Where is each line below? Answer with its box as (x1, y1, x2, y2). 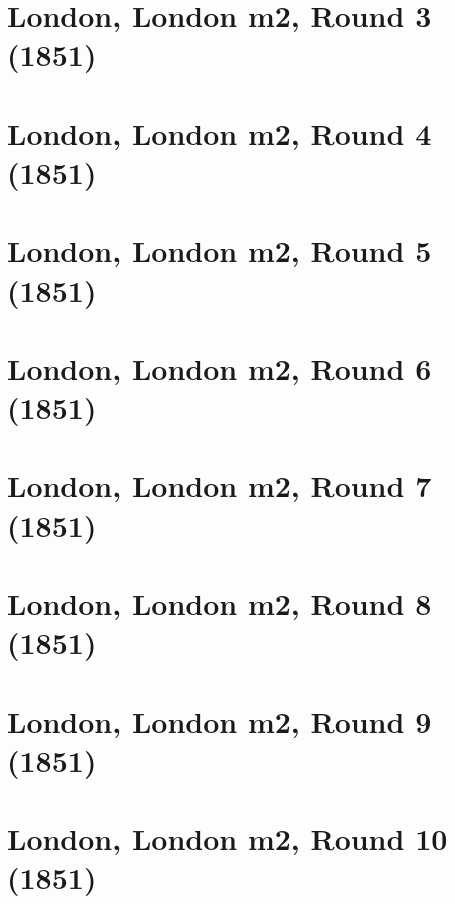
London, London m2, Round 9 (7, 700, 432, 741)
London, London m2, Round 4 (7, 112, 432, 153)
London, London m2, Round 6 (7, 347, 432, 388)
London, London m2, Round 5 (7, 230, 432, 271)
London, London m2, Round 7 (7, 465, 432, 506)
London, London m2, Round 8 (7, 583, 432, 623)
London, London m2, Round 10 (7, 818, 448, 859)
